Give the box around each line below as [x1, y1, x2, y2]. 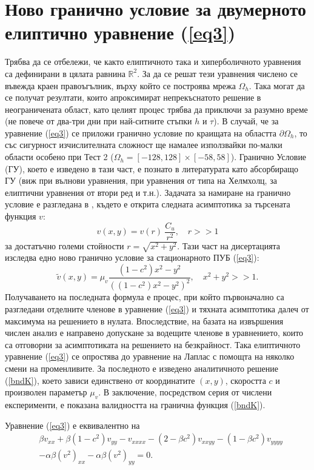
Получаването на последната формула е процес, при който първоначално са [5, 290, 284, 303]
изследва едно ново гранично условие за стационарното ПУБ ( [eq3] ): [5, 251, 259, 264]
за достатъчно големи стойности [5, 239, 124, 252]
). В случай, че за [213, 115, 279, 127]
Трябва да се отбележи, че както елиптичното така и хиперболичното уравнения [5, 55, 301, 68]
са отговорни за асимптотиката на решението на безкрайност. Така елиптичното [5, 338, 301, 351]
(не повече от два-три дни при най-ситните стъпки [5, 115, 192, 127]
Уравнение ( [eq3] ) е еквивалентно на [5, 418, 140, 431]
